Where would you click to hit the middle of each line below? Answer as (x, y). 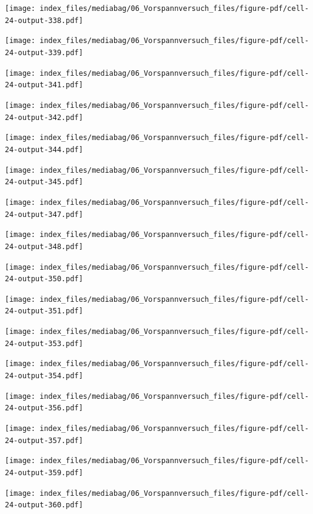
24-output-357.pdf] (44, 440)
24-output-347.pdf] (44, 214)
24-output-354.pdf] (44, 376)
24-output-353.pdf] (44, 343)
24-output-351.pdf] (44, 311)
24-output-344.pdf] (44, 149)
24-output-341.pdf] (44, 85)
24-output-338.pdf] (44, 20)
